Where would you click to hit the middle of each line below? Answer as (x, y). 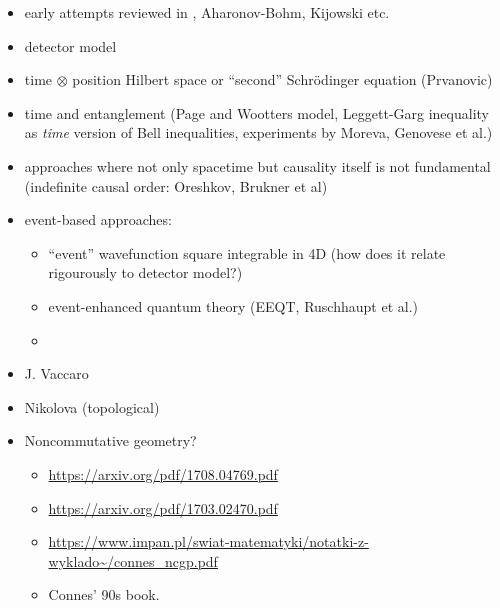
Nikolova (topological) (92, 406)
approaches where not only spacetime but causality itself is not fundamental (257, 165)
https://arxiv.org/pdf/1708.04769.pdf (163, 473)
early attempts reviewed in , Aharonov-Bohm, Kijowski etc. (207, 12)
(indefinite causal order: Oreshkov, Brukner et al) (176, 185)
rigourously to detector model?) (145, 272)
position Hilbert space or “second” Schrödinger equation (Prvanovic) (282, 79)
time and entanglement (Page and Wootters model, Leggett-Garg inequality (256, 112)
